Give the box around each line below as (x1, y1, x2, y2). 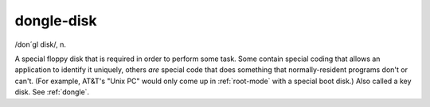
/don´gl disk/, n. (14, 40, 67, 49)
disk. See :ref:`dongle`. (14, 87, 90, 97)
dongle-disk (14, 12, 97, 29)
